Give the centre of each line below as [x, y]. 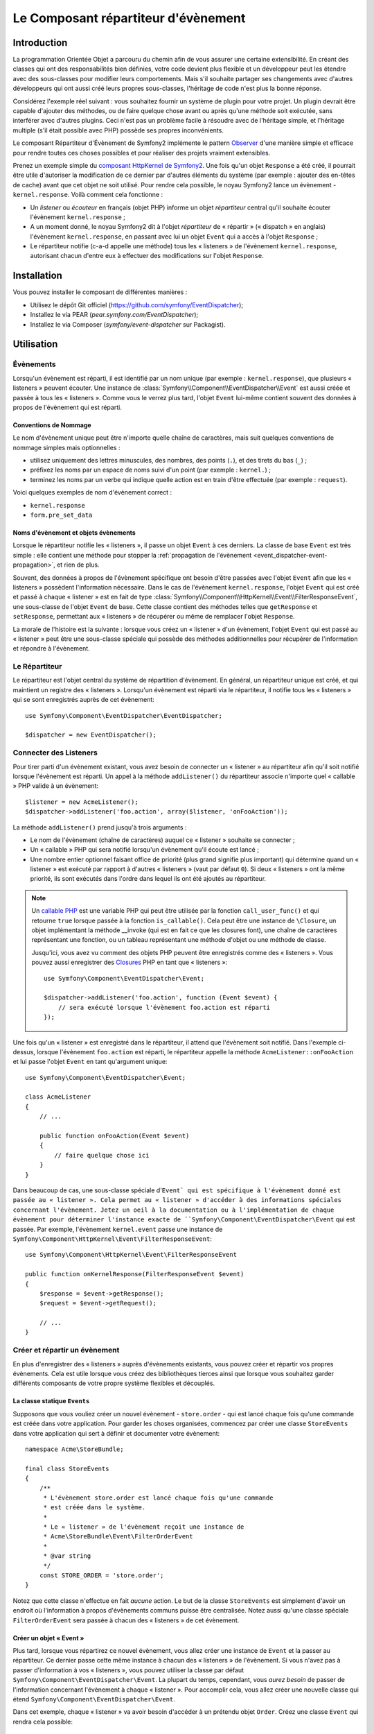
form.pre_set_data [61, 515]
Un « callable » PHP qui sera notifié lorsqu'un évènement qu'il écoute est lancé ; [145, 850]
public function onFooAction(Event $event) [114, 1136]
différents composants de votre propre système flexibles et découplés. [114, 1383]
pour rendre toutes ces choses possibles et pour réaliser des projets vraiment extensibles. [142, 153]
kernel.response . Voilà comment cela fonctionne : [88, 195]
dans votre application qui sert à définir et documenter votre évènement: [116, 1433]
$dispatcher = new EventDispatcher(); [91, 735]
